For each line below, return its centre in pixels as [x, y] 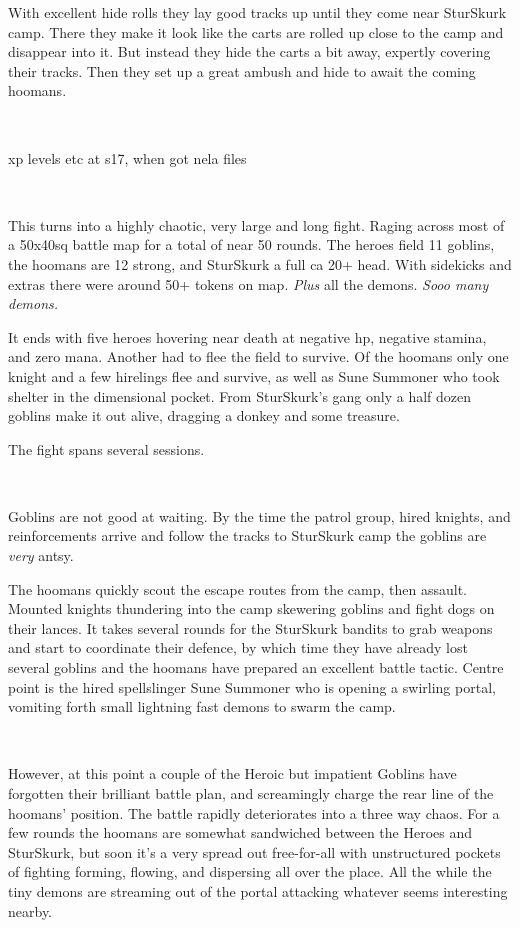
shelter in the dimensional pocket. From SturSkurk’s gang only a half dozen [240, 395]
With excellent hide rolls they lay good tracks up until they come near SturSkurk [257, 12]
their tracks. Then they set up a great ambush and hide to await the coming [242, 70]
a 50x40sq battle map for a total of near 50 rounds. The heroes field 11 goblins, [251, 244]
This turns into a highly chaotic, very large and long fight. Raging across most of [256, 224]
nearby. [30, 910]
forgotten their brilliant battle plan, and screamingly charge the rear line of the [251, 793]
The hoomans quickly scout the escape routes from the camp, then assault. [238, 588]
